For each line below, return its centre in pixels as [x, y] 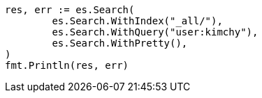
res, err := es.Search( [70, 10]
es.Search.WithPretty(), [120, 43]
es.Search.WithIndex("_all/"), [137, 21]
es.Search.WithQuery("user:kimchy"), [155, 32]
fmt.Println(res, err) [67, 65]
